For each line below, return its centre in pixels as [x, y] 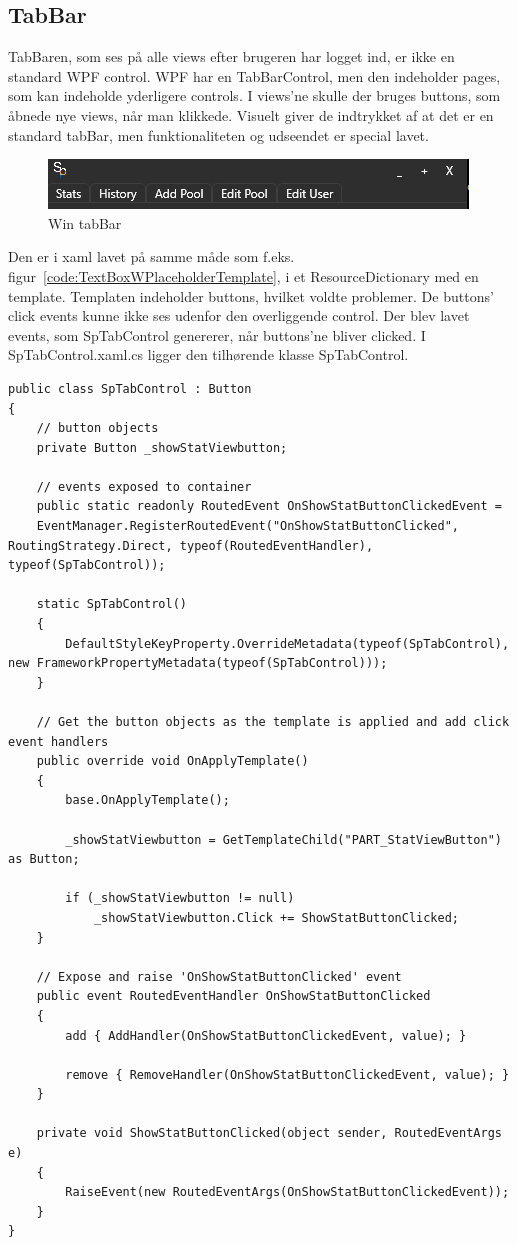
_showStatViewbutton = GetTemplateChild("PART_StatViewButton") [283, 839]
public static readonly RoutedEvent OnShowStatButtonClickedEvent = [269, 506]
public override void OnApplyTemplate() [172, 761]
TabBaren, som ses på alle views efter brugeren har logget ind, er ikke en [231, 56]
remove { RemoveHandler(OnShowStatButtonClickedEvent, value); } [287, 1074]
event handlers [58, 741]
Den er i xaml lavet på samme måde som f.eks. [151, 256]
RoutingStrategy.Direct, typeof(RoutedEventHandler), [191, 545]
